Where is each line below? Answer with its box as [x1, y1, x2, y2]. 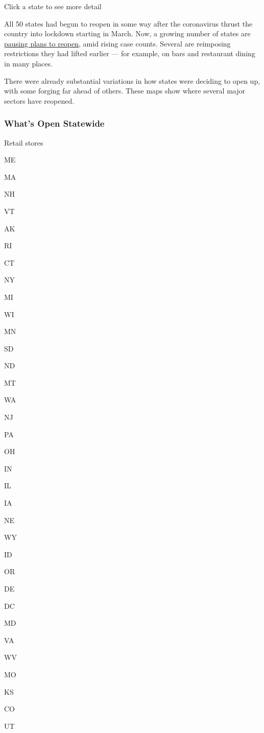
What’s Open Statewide [4, 117, 105, 130]
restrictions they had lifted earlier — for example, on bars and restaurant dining [4, 48, 255, 59]
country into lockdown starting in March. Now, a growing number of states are [4, 28, 251, 39]
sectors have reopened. [4, 95, 75, 106]
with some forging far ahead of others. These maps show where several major [4, 85, 245, 96]
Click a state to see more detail [4, 1, 102, 11]
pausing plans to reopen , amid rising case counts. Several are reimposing [4, 38, 231, 49]
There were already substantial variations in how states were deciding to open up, [4, 75, 260, 86]
